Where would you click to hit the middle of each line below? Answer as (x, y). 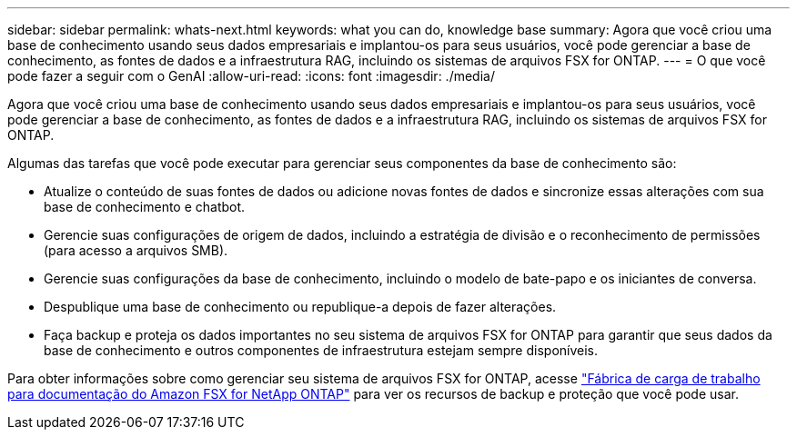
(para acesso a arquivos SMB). (136, 250)
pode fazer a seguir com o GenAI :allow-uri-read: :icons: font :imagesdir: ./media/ (251, 76)
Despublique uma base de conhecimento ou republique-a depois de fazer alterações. (300, 307)
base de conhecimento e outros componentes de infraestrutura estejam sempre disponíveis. (321, 350)
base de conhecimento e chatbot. (145, 207)
